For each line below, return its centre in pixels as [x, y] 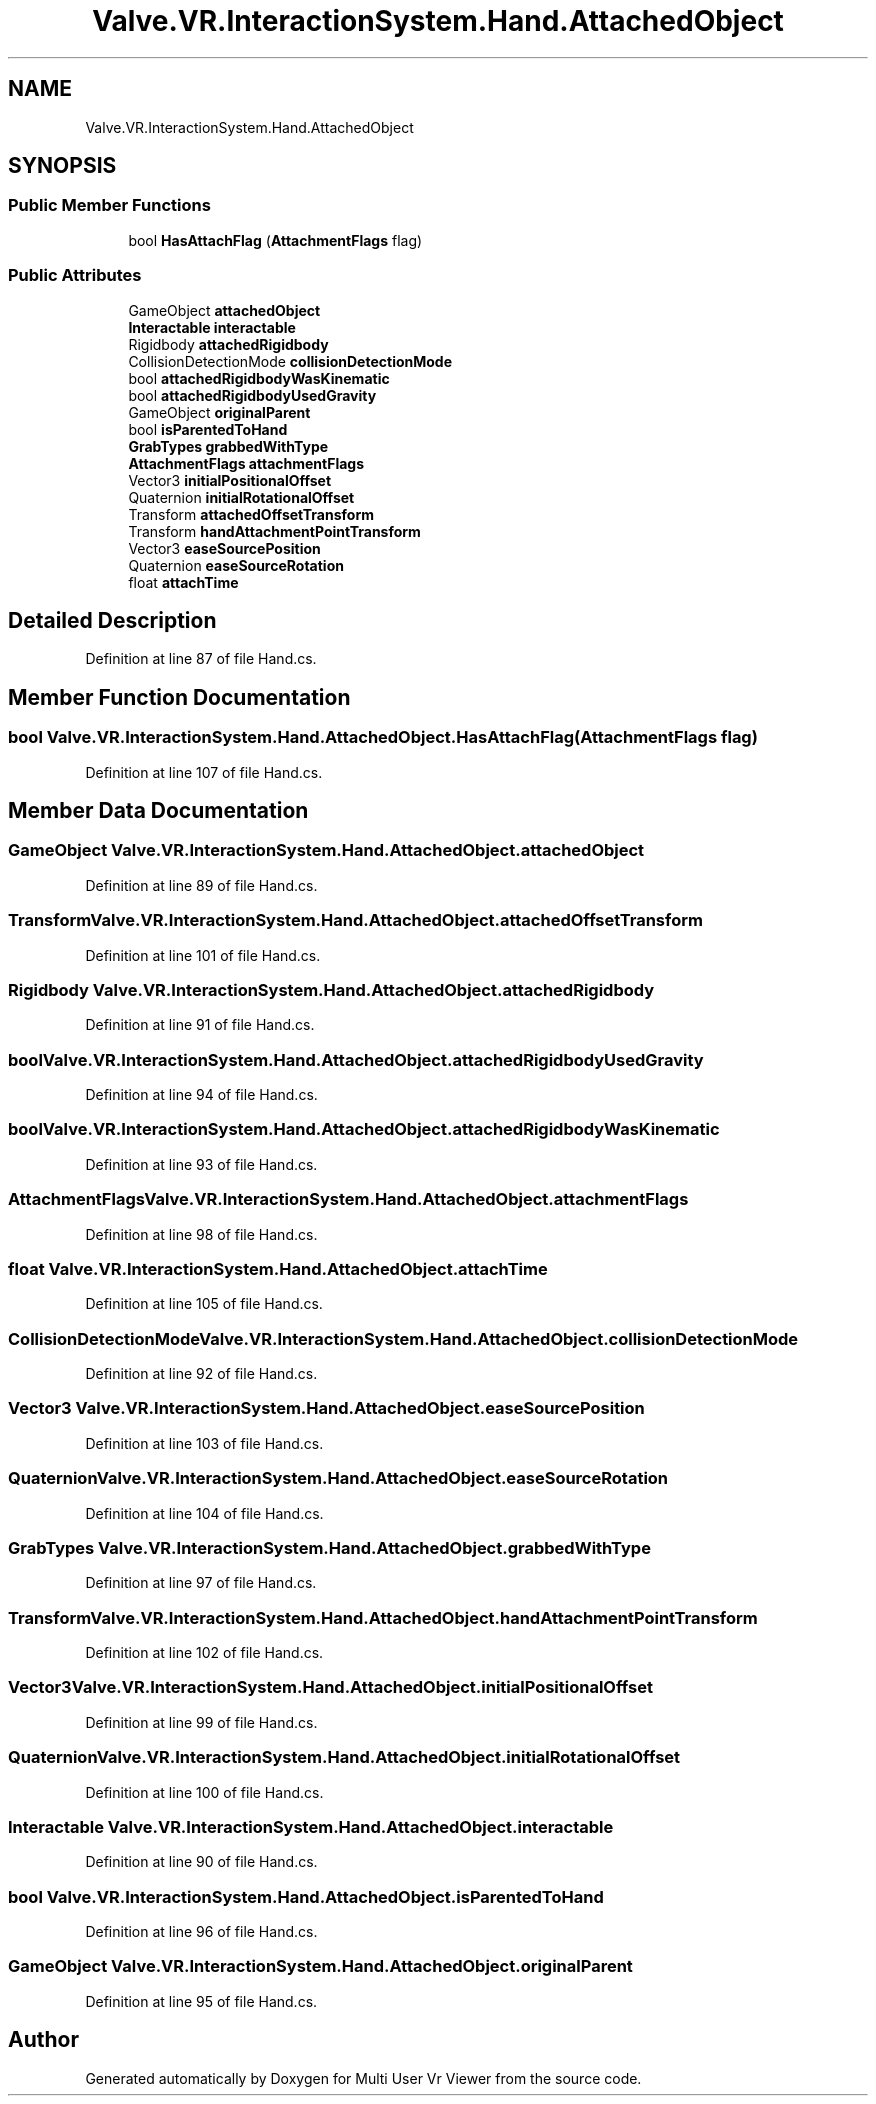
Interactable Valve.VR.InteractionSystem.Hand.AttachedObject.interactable [311, 1826]
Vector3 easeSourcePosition [224, 548]
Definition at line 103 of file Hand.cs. [204, 1443]
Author [43, 2040]
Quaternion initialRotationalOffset [241, 497]
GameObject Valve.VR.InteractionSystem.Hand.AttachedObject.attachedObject [326, 850]
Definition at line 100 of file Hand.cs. [204, 1792]
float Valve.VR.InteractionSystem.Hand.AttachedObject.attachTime [278, 1268]
